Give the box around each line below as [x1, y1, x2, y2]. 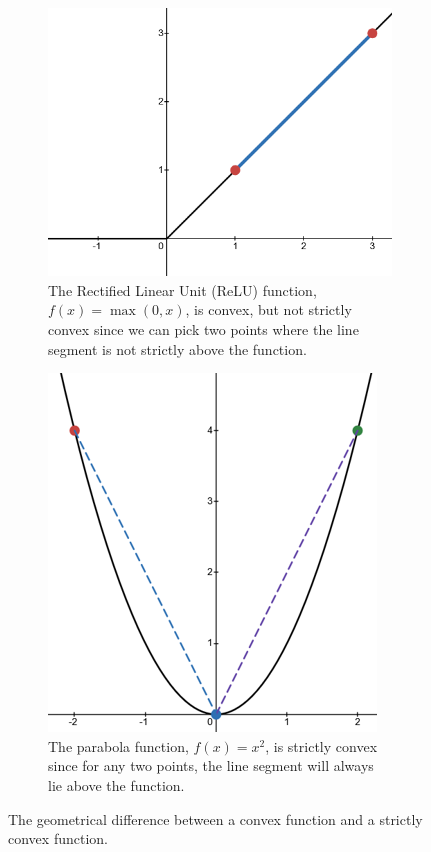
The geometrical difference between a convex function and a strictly [8, 808, 423, 829]
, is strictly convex [265, 735, 378, 756]
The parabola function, [48, 735, 189, 756]
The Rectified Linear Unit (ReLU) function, [48, 279, 317, 300]
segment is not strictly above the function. [48, 338, 307, 359]
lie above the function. [48, 774, 185, 795]
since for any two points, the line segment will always [48, 755, 374, 776]
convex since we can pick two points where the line [48, 319, 359, 339]
